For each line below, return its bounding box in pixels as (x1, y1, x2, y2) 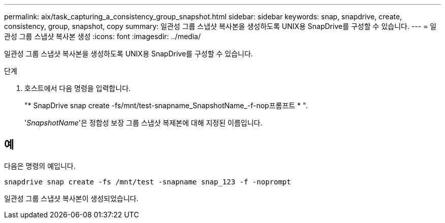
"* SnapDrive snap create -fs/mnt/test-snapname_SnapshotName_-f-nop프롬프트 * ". (24, 101, 308, 110)
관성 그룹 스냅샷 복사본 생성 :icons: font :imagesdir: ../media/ (4, 32, 201, 41)
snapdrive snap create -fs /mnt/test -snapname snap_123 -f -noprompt (4, 177, 291, 186)
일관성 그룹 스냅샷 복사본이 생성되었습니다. (4, 194, 139, 203)
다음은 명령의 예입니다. (4, 161, 76, 170)
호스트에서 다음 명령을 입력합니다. (24, 84, 131, 92)
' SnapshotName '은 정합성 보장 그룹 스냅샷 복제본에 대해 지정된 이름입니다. (24, 118, 263, 127)
